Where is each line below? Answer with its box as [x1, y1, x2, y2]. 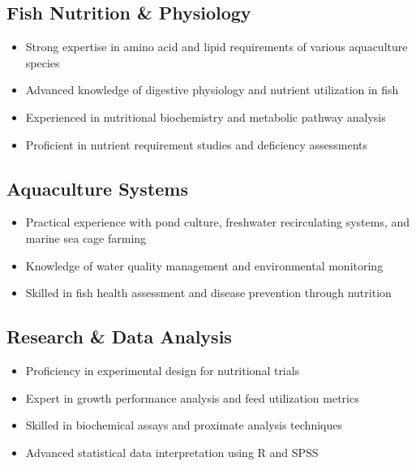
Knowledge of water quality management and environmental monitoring [25, 257, 384, 274]
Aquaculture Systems [6, 175, 189, 201]
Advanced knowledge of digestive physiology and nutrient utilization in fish [25, 81, 399, 98]
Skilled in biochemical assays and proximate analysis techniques [25, 416, 342, 434]
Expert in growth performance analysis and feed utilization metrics [25, 389, 359, 406]
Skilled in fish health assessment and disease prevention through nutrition [25, 284, 392, 301]
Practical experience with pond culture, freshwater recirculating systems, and [25, 214, 410, 231]
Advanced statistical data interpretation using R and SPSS [25, 443, 319, 460]
